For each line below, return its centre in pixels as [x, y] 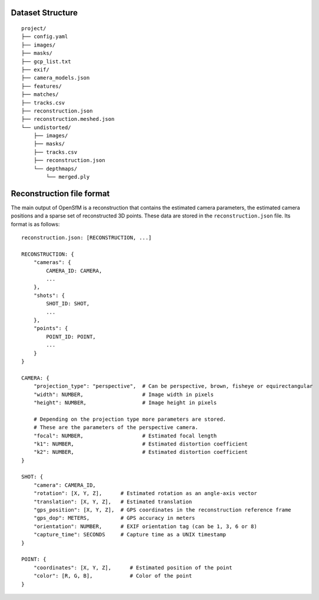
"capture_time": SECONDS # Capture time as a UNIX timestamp [130, 535]
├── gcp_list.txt [46, 61]
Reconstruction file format [60, 194]
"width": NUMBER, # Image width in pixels [124, 394]
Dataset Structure [44, 13]
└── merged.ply [68, 177]
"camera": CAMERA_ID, [65, 485]
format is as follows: [35, 224]
